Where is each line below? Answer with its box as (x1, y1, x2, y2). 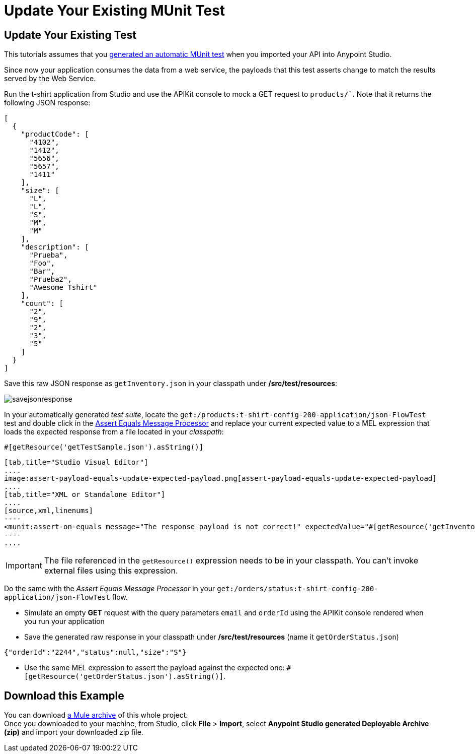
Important (6, 560, 42, 571)
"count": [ (21, 299, 64, 308)
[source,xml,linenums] (4, 507, 94, 515)
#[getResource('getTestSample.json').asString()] (4, 443, 204, 452)
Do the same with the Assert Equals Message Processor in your (4, 584, 215, 593)
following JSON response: (4, 98, 91, 107)
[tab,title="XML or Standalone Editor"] (4, 490, 166, 499)
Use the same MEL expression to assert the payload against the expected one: (24, 663, 285, 672)
